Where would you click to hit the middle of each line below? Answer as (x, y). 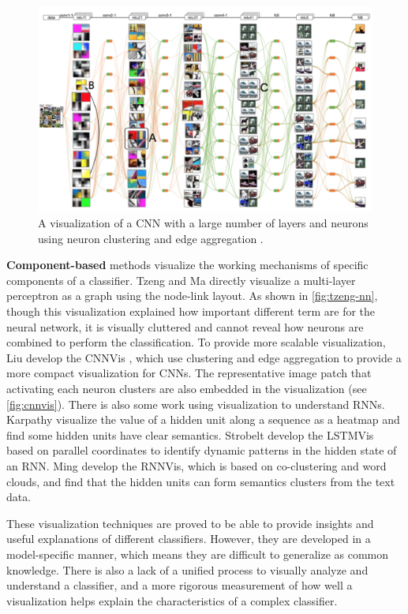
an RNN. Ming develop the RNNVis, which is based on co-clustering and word (197, 465)
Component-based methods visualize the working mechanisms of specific (187, 265)
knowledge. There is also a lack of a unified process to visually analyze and (187, 569)
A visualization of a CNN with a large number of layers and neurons (203, 223)
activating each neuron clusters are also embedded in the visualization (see (187, 388)
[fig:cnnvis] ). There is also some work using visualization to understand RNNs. (196, 404)
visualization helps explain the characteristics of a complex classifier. (172, 600)
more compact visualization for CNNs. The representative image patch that (189, 373)
